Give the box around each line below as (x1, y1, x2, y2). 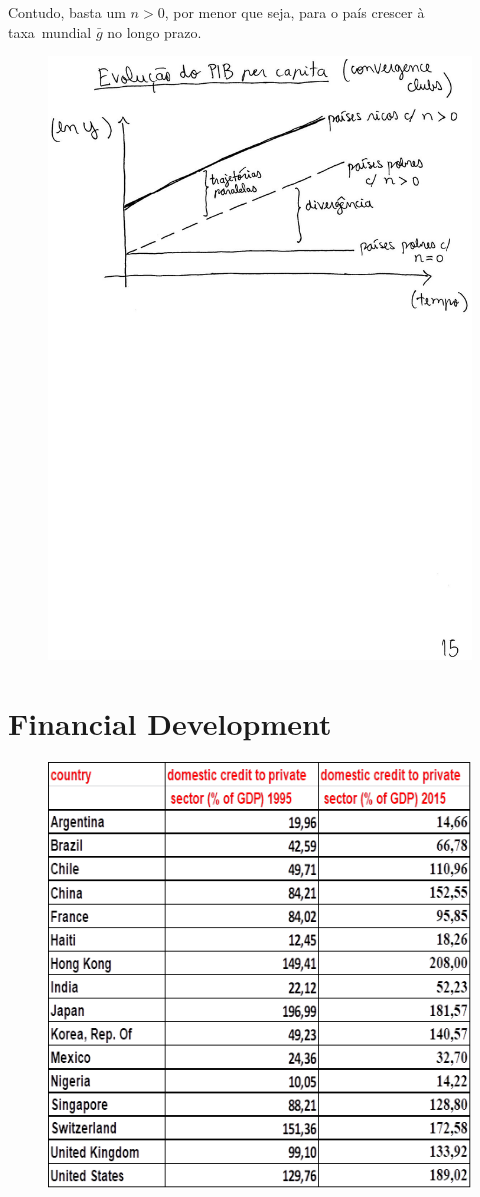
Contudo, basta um (8, 2, 126, 22)
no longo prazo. (107, 21, 202, 42)
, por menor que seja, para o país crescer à (164, 2, 425, 22)
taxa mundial (8, 21, 92, 42)
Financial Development (8, 703, 332, 744)
